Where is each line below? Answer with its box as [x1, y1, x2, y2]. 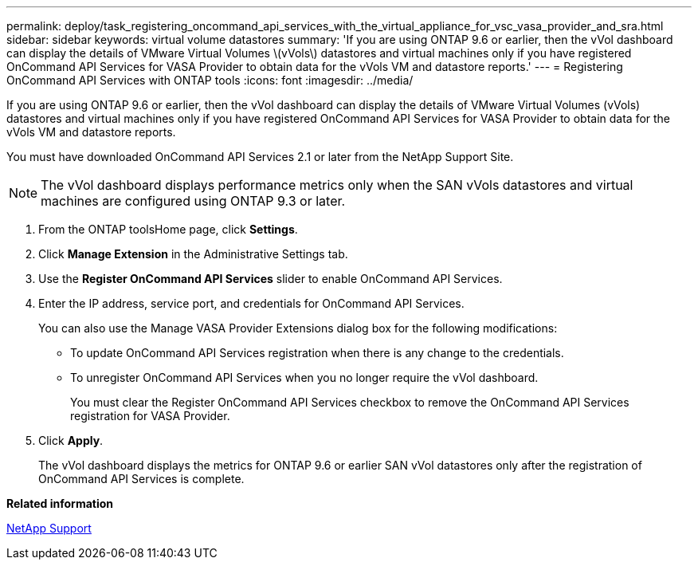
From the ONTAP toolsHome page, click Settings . [38, 222, 298, 236]
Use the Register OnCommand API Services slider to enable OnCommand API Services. [38, 272, 503, 285]
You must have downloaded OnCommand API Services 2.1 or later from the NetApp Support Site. [6, 150, 514, 163]
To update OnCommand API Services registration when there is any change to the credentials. [70, 346, 564, 360]
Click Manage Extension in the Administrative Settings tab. [38, 247, 348, 261]
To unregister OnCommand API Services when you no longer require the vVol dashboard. [70, 371, 539, 384]
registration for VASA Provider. [70, 409, 230, 423]
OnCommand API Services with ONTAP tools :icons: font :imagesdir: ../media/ [6, 73, 414, 87]
